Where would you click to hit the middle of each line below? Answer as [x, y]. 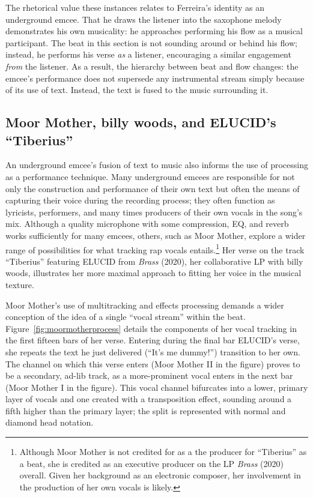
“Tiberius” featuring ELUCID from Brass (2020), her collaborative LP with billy [154, 261]
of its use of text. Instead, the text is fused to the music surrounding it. [137, 90]
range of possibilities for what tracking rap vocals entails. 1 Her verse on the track [155, 248]
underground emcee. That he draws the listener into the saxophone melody [144, 19]
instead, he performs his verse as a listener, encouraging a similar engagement [148, 54]
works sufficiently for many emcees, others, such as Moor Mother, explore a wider [156, 235]
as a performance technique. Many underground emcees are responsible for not [150, 176]
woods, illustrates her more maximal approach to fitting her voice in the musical [153, 273]
